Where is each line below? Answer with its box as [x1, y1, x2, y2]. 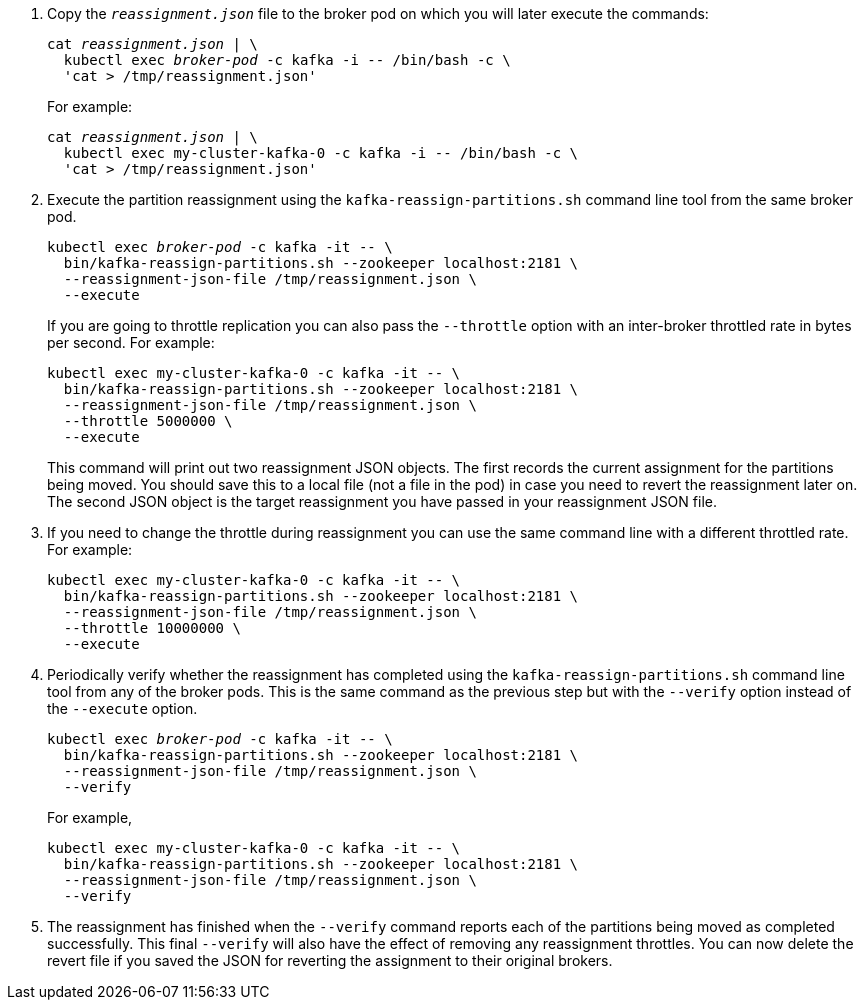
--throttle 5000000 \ [63, 413, 233, 429]
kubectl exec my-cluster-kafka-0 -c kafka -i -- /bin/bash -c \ [63, 145, 579, 161]
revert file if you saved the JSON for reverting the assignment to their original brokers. [47, 952, 613, 969]
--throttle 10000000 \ [63, 620, 241, 636]
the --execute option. [47, 700, 198, 717]
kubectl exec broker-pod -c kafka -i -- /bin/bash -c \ [63, 52, 511, 68]
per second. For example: [47, 334, 215, 351]
